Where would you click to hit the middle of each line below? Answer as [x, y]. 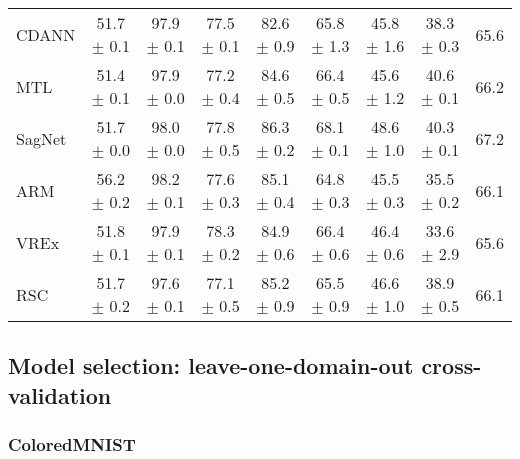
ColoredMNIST [72, 444]
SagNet [41, 138]
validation [60, 394]
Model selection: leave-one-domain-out [211, 365]
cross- [451, 365]
